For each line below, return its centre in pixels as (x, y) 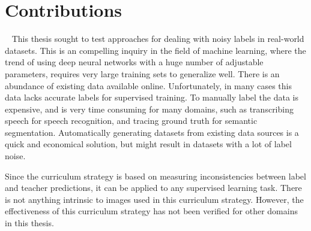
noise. (15, 156)
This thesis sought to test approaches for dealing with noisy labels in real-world (158, 39)
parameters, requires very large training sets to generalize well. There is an (142, 73)
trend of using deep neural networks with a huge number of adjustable (134, 62)
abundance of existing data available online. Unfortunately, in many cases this (148, 85)
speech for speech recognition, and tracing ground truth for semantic (131, 121)
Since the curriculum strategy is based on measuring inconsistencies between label (155, 176)
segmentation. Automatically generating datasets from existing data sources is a (152, 132)
